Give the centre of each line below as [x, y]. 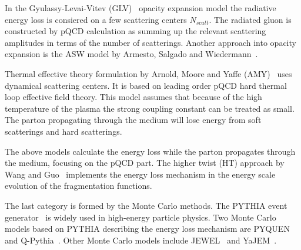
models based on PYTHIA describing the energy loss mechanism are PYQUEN [147, 229]
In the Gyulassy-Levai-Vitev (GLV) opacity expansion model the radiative [141, 8]
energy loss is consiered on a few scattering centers [96, 19]
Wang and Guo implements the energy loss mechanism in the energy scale [140, 174]
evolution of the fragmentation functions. [78, 186]
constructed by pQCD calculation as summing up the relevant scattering [136, 31]
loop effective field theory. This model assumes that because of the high [133, 97]
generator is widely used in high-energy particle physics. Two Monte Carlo [141, 217]
